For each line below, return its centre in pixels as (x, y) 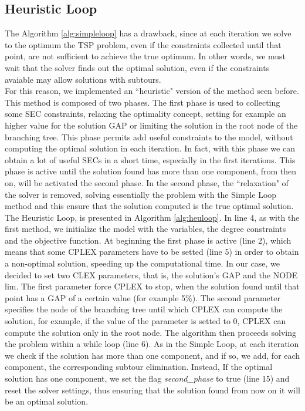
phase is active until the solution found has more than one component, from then (151, 171)
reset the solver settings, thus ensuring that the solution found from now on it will (152, 390)
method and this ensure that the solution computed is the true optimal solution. (149, 206)
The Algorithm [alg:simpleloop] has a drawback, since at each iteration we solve (148, 33)
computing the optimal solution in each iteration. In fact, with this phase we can (150, 148)
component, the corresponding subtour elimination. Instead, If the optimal (139, 367)
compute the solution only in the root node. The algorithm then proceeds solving (150, 332)
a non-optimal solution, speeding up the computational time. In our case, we (142, 263)
